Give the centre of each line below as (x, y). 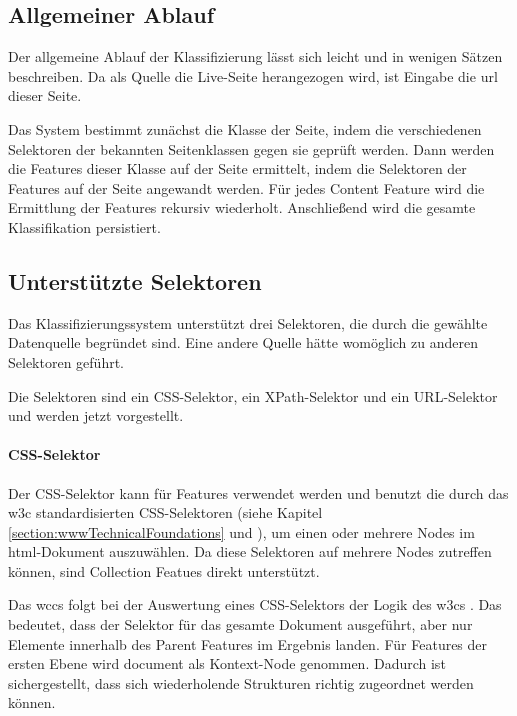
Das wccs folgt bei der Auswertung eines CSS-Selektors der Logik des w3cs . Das (255, 604)
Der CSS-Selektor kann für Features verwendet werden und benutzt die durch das (258, 492)
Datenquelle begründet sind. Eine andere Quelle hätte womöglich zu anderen (243, 342)
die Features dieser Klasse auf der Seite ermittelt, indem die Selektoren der (237, 168)
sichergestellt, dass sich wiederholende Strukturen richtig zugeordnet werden (241, 682)
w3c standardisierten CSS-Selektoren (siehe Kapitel (165, 512)
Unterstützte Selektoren (135, 280)
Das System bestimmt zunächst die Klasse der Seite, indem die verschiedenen (245, 128)
